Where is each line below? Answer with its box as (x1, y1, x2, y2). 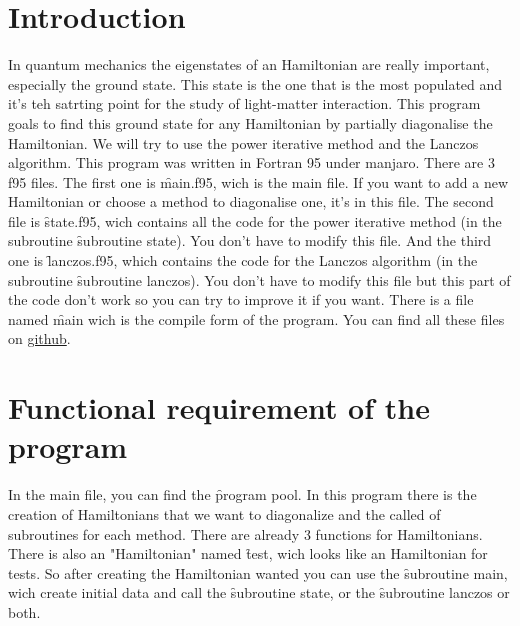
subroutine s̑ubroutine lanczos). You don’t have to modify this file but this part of (8, 269, 511, 290)
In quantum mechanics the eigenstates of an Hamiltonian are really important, (8, 54, 490, 75)
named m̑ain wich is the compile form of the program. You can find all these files (8, 308, 505, 329)
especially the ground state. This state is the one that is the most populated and (8, 73, 503, 94)
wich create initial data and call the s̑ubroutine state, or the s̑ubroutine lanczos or (8, 582, 510, 603)
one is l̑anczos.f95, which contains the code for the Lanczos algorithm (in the (8, 250, 478, 271)
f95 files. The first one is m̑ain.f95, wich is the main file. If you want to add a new (8, 171, 509, 192)
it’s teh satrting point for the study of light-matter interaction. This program (8, 93, 481, 114)
